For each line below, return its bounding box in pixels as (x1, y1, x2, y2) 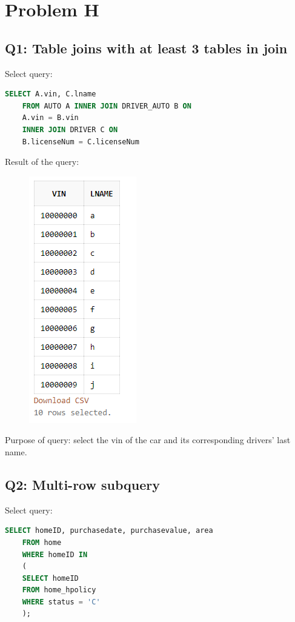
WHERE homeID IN (22, 550, 88, 559)
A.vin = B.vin (22, 113, 79, 122)
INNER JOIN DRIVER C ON (22, 125, 118, 134)
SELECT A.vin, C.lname (5, 90, 96, 99)
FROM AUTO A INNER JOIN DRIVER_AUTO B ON (22, 101, 191, 110)
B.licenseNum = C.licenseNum (22, 137, 139, 146)
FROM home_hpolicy (22, 586, 96, 595)
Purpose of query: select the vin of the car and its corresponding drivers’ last (5, 433, 291, 446)
